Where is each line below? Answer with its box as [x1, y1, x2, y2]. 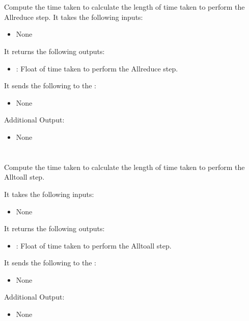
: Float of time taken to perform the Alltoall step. [16, 240, 172, 251]
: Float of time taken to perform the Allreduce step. [16, 63, 178, 73]
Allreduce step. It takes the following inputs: [4, 11, 143, 22]
